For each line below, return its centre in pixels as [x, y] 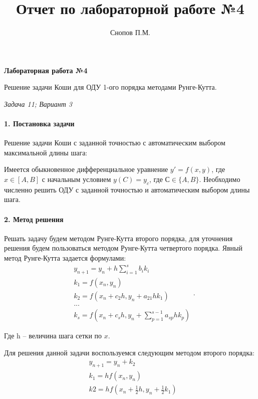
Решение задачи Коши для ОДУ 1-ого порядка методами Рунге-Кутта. [110, 87]
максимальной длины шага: [46, 152]
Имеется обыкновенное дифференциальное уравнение [86, 169]
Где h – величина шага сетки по [53, 336]
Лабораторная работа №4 [46, 70]
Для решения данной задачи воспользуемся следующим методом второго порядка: [129, 352]
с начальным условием [76, 179]
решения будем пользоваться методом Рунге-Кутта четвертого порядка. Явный [123, 248]
